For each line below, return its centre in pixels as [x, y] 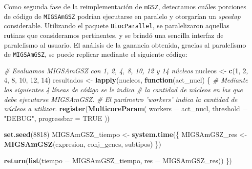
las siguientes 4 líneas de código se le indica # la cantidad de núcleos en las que [123, 89]
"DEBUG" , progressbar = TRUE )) [57, 118]
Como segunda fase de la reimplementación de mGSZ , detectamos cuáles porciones [125, 6]
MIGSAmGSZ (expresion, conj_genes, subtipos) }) [83, 144]
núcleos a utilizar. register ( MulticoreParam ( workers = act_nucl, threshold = [126, 109]
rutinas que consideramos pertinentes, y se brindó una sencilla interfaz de [114, 35]
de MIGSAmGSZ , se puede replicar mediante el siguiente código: [96, 54]
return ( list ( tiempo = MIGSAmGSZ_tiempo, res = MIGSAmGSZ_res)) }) [118, 160]
